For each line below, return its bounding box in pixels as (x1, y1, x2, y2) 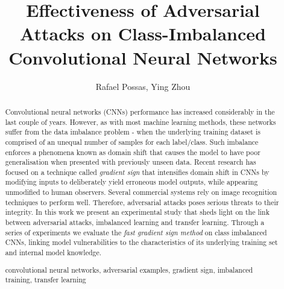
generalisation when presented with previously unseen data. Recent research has (5, 157, 256, 167)
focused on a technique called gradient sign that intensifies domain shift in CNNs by (5, 167, 270, 177)
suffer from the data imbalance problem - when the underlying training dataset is (5, 127, 260, 137)
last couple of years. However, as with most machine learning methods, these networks (5, 116, 276, 127)
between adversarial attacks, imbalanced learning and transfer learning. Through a (5, 217, 265, 227)
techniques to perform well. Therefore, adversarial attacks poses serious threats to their (5, 197, 279, 207)
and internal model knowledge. (5, 247, 102, 258)
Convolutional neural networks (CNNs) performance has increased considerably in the (5, 106, 275, 116)
